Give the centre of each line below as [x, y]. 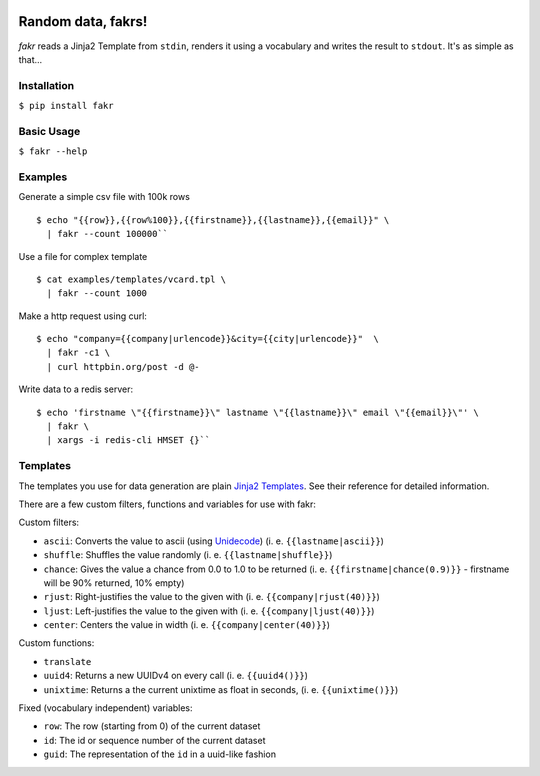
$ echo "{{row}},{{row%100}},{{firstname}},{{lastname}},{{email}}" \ [213, 219]
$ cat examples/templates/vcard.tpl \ [131, 279]
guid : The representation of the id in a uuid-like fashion [160, 754]
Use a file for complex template [83, 256]
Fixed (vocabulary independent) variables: [106, 708]
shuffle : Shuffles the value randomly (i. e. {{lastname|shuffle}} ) [188, 555]
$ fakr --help [53, 151]
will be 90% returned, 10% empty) [114, 582]
